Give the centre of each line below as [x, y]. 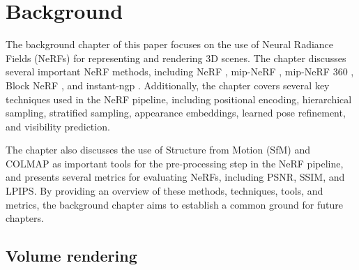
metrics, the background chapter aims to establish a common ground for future [174, 204]
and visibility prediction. [58, 126]
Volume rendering [71, 256]
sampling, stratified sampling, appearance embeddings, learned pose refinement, [176, 113]
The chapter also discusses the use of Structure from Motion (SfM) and [158, 150]
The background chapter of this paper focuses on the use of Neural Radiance [170, 44]
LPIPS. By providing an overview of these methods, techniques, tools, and [165, 191]
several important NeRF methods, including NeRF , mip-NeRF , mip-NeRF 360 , [180, 72]
